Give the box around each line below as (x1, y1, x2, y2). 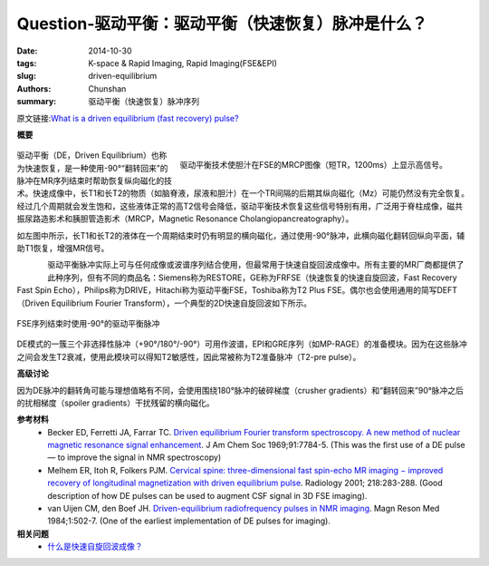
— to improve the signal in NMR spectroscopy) (47, 452, 222, 463)
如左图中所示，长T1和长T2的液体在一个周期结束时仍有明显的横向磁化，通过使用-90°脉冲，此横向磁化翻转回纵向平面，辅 (16, 229, 465, 240)
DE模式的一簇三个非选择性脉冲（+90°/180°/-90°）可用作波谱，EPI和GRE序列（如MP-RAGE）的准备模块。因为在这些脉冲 (16, 338, 468, 349)
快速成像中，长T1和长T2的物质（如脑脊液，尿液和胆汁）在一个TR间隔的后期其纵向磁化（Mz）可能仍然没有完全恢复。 (32, 188, 470, 199)
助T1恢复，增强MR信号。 (16, 243, 110, 254)
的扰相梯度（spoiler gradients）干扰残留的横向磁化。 (16, 397, 215, 408)
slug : (16, 71, 36, 82)
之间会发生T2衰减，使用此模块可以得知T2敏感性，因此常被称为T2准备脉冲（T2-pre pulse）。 (16, 351, 361, 362)
